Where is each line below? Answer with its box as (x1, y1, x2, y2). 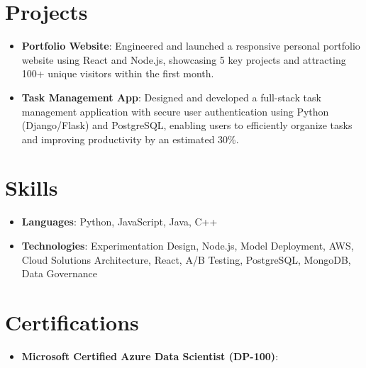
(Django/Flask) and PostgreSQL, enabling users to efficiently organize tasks (21, 118, 353, 133)
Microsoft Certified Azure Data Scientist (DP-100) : (21, 348, 279, 363)
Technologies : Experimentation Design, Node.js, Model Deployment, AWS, (21, 238, 354, 252)
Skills (5, 173, 58, 202)
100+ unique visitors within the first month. (21, 66, 214, 81)
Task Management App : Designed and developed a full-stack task (21, 89, 321, 104)
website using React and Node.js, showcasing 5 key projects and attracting (21, 52, 346, 67)
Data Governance (21, 266, 97, 281)
